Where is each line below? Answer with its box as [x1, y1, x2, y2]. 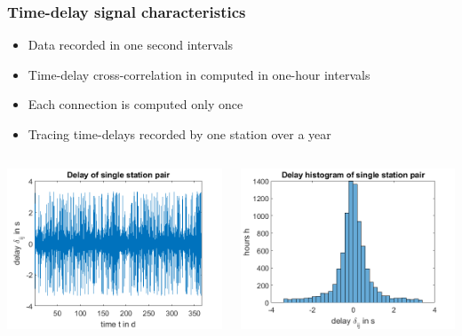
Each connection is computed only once [28, 95, 243, 113]
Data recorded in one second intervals [28, 35, 234, 54]
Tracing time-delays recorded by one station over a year [28, 125, 331, 143]
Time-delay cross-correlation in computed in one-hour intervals [28, 65, 370, 83]
